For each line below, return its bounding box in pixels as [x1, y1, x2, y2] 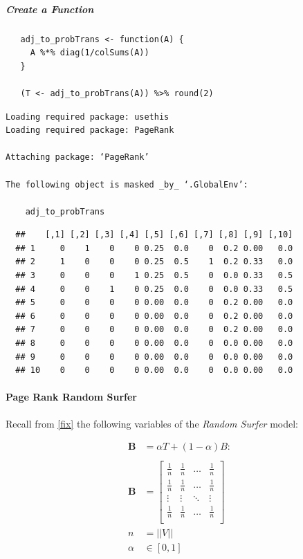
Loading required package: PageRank [6, 125, 174, 136]
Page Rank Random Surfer [6, 390, 137, 404]
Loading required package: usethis [6, 111, 169, 122]
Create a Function [6, 1, 94, 16]
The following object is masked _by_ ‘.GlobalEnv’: [6, 179, 248, 190]
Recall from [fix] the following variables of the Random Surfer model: [6, 416, 298, 430]
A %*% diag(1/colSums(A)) [30, 48, 149, 58]
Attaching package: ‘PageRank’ [6, 152, 149, 163]
